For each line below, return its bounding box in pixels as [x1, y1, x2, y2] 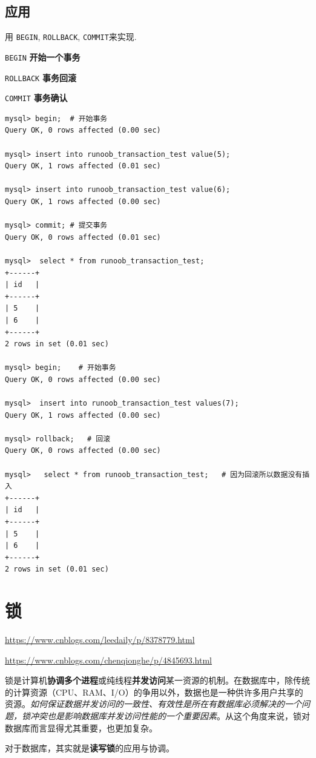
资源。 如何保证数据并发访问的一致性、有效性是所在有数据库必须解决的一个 [5, 697, 301, 710]
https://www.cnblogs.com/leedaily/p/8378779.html [5, 633, 195, 646]
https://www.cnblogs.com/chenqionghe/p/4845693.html [5, 653, 212, 666]
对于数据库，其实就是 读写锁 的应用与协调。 [5, 742, 174, 754]
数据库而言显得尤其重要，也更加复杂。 [5, 721, 157, 734]
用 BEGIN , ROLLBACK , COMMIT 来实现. [5, 30, 137, 43]
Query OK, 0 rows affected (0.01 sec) [5, 232, 161, 242]
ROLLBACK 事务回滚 [5, 71, 76, 84]
